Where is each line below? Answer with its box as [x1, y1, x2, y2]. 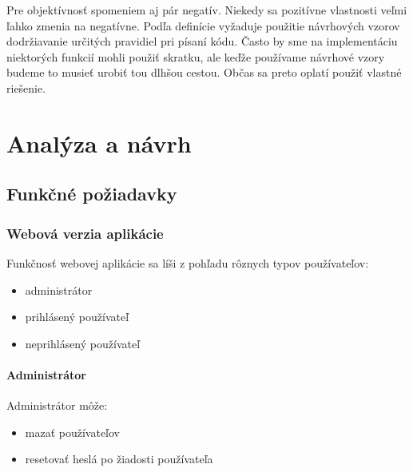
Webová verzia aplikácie [6, 223, 164, 243]
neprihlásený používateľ [25, 335, 141, 351]
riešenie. [6, 79, 46, 96]
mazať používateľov [25, 423, 121, 440]
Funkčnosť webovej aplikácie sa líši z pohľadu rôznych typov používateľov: [6, 254, 369, 271]
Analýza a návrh [6, 126, 192, 159]
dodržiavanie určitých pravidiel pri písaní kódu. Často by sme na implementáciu [6, 33, 398, 50]
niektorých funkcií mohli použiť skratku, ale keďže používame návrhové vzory [6, 48, 385, 65]
